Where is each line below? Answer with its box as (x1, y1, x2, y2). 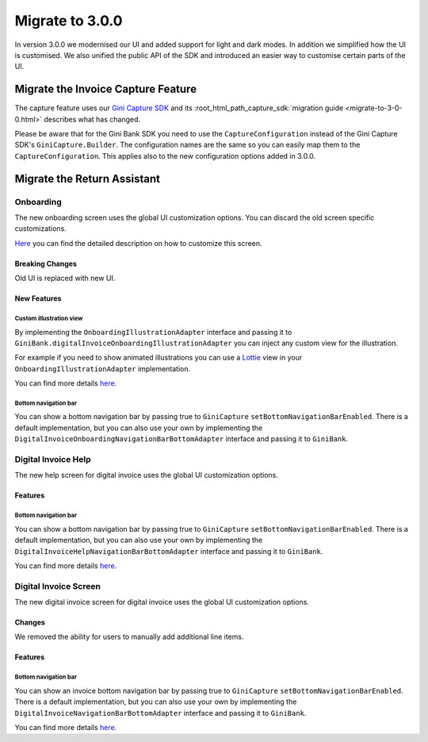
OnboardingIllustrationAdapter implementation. (14, 363, 191, 373)
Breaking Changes (14, 259, 77, 268)
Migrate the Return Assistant (14, 171, 160, 186)
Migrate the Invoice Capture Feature (14, 83, 197, 96)
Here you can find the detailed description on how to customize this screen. (14, 238, 262, 248)
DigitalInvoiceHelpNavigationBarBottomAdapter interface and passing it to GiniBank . (14, 546, 323, 556)
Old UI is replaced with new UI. (14, 274, 116, 283)
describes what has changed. (44, 114, 141, 124)
